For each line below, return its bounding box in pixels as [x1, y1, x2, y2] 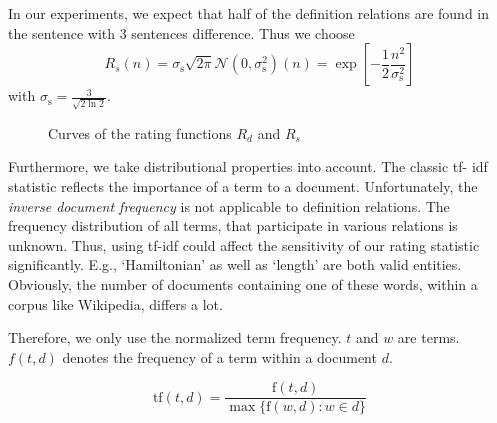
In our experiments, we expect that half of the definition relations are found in [8, 3, 490, 23]
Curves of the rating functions [48, 122, 232, 143]
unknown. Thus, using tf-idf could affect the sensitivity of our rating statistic [8, 234, 480, 255]
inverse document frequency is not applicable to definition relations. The [8, 195, 450, 216]
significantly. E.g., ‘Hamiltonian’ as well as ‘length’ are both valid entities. [8, 254, 462, 275]
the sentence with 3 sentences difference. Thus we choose [8, 22, 355, 43]
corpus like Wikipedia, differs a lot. [8, 293, 223, 314]
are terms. [397, 327, 460, 348]
